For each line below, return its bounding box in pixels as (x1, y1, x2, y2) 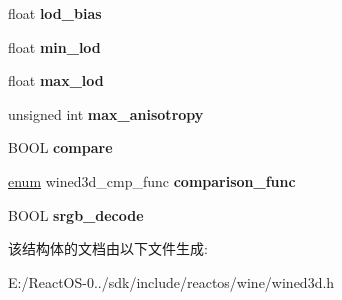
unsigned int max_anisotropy (8, 103, 204, 124)
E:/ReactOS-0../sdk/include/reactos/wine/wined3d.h (8, 271, 335, 292)
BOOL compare (8, 137, 113, 158)
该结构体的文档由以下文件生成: (8, 238, 208, 259)
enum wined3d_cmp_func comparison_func (8, 170, 296, 191)
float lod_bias (8, 3, 102, 23)
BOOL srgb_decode (8, 204, 144, 225)
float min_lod (8, 36, 101, 57)
